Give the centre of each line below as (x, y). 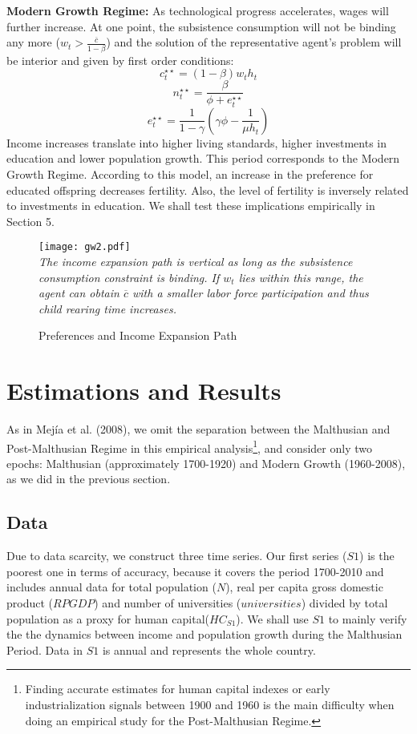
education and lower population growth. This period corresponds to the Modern (203, 158)
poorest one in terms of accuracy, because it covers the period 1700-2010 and (195, 571)
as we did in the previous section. (89, 479)
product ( (30, 603)
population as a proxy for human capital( (108, 618)
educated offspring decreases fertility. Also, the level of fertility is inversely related (208, 190)
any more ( (33, 42)
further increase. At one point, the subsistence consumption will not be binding (201, 26)
